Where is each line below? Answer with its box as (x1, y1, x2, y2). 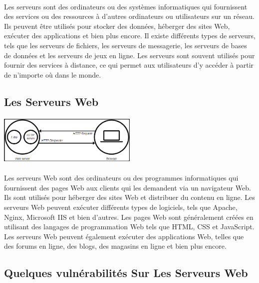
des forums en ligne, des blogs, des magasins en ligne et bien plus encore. (4, 241, 227, 251)
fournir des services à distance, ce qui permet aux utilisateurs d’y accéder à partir (4, 60, 254, 70)
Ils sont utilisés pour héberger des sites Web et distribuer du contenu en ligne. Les (4, 192, 255, 202)
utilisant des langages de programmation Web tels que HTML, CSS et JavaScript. (4, 221, 255, 232)
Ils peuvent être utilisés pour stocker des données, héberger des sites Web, (4, 20, 230, 31)
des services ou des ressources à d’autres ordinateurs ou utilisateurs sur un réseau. (4, 11, 255, 21)
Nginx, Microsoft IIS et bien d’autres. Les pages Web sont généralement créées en (4, 211, 254, 222)
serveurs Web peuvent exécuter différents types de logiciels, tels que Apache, (4, 202, 238, 212)
